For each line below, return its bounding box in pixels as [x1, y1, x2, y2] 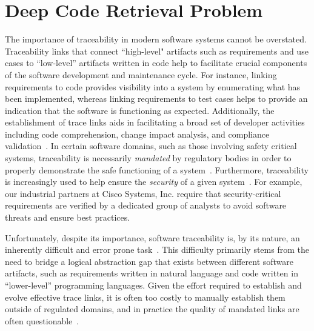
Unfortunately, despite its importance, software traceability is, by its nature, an [5, 231, 300, 244]
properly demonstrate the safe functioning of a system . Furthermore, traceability [5, 163, 309, 176]
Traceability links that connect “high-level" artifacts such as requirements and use [5, 44, 309, 57]
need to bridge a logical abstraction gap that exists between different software [5, 255, 294, 267]
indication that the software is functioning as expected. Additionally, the [5, 104, 275, 116]
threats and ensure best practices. [5, 211, 130, 224]
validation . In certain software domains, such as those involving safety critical [5, 139, 297, 152]
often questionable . [5, 314, 79, 327]
